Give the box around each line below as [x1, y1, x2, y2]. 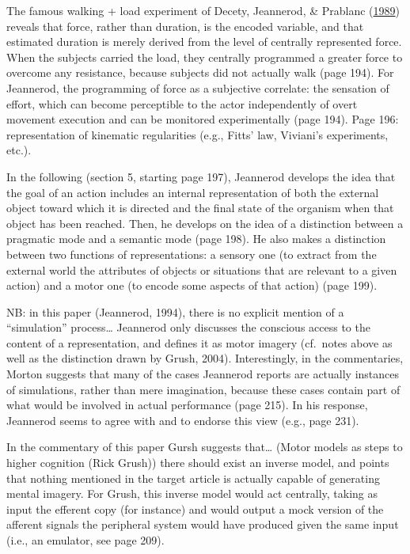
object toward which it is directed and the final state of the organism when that [6, 199, 394, 216]
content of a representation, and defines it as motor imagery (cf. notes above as [6, 334, 393, 351]
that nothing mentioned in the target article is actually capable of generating [6, 469, 380, 486]
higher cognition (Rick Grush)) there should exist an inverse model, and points [6, 454, 389, 471]
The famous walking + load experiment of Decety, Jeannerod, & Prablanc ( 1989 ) [6, 2, 401, 18]
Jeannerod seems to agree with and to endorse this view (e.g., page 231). [6, 412, 359, 428]
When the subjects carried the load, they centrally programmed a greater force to [6, 48, 403, 65]
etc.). [6, 142, 32, 158]
